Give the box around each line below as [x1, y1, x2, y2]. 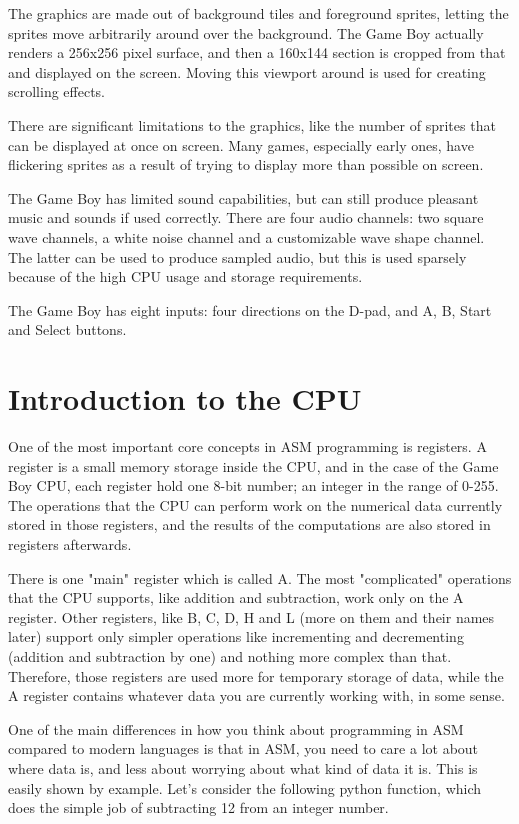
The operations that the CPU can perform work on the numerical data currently [8, 494, 503, 515]
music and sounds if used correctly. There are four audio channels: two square [8, 207, 484, 228]
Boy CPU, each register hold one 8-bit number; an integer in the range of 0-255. [8, 475, 499, 496]
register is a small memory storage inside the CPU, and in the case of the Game [8, 455, 499, 476]
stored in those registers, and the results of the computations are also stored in [8, 514, 491, 535]
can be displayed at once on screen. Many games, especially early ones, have [8, 134, 474, 155]
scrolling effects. [8, 81, 106, 102]
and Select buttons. [8, 319, 127, 340]
